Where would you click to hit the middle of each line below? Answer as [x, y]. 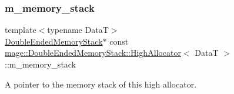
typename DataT [78, 30]
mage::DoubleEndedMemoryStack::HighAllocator [93, 53]
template [21, 30]
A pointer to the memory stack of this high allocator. [101, 84]
